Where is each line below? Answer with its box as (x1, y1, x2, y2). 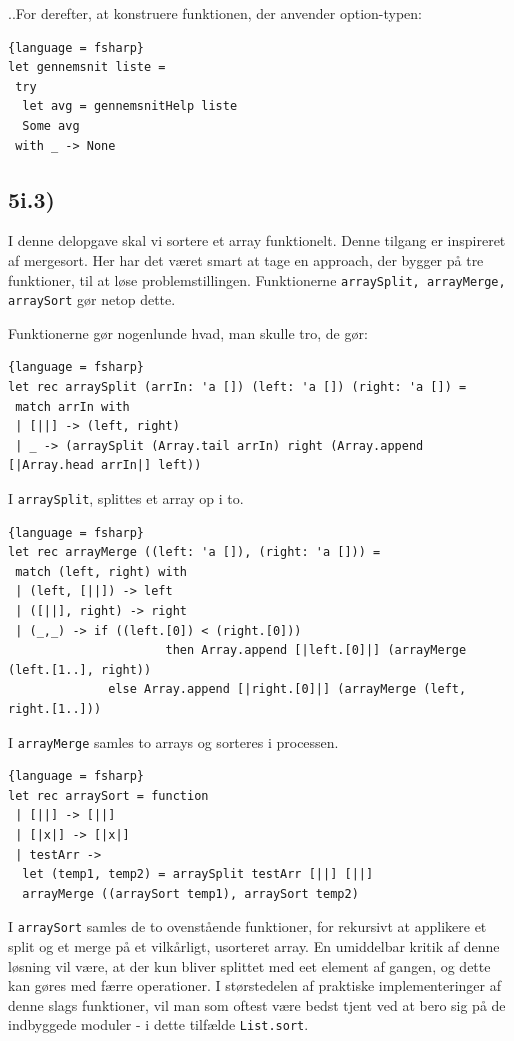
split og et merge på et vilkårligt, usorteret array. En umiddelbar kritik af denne (8, 936, 500, 957)
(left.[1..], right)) (8, 662, 152, 677)
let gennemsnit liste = (8, 60, 166, 75)
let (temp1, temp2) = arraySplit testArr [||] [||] (22, 867, 374, 882)
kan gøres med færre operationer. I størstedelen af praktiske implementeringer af (8, 975, 501, 996)
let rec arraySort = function (8, 788, 209, 803)
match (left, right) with (15, 564, 187, 579)
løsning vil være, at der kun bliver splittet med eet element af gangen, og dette (8, 955, 491, 976)
